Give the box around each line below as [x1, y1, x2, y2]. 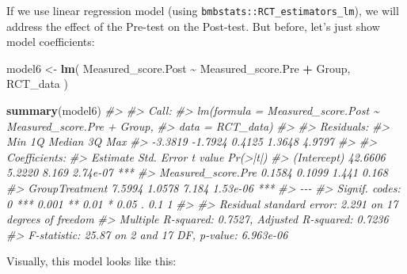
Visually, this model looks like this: [6, 253, 177, 269]
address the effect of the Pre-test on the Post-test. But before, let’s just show [6, 17, 380, 34]
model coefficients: [6, 33, 95, 50]
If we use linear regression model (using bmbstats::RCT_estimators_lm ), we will [6, 2, 399, 18]
